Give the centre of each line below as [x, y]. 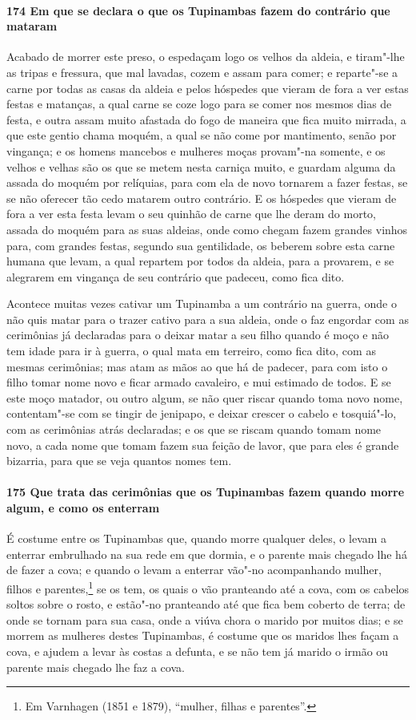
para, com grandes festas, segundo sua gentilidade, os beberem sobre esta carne [201, 245]
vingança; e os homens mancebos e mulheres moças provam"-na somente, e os [196, 150]
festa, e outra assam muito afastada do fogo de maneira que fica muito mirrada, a [206, 119]
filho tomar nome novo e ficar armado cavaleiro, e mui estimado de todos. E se [199, 382]
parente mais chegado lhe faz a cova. [96, 667]
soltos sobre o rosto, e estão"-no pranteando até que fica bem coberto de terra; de [206, 604]
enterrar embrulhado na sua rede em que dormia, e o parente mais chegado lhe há [207, 554]
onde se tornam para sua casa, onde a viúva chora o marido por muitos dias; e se [205, 619]
